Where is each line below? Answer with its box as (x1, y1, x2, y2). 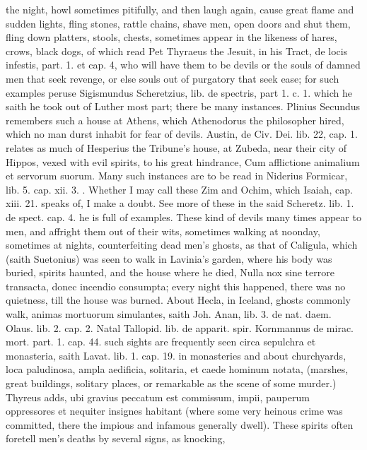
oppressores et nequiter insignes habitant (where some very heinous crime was (6, 403, 343, 418)
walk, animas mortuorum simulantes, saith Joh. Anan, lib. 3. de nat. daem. (6, 307, 332, 321)
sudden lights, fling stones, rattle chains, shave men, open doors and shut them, (6, 16, 351, 30)
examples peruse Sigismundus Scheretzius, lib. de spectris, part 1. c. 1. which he (6, 85, 352, 100)
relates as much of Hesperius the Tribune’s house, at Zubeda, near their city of (6, 140, 347, 155)
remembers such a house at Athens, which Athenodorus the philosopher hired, (6, 112, 344, 127)
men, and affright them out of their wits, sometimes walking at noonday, (6, 223, 320, 238)
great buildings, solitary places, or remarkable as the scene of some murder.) (6, 376, 337, 391)
